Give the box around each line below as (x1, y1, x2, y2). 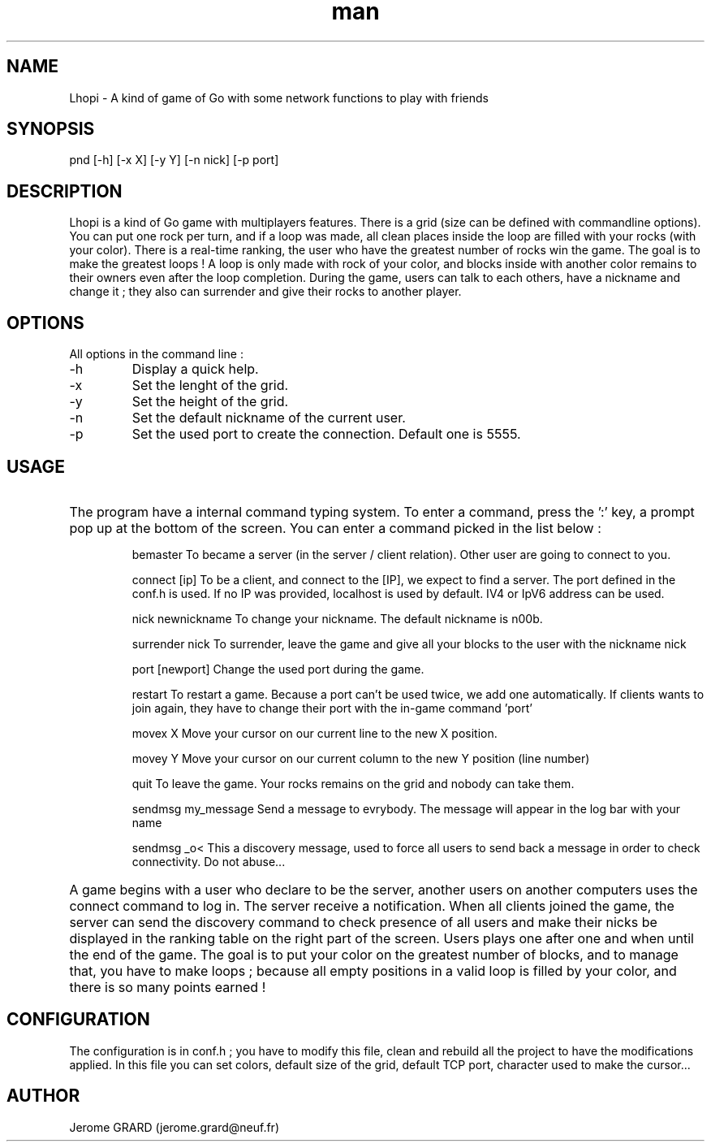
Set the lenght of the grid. (131, 377, 289, 394)
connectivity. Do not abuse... (131, 854, 286, 869)
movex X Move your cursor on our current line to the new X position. (131, 726, 498, 740)
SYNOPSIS (6, 119, 95, 140)
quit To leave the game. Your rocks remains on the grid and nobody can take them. (131, 776, 575, 791)
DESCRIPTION (6, 180, 123, 201)
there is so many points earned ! (69, 978, 266, 995)
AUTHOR (6, 1085, 80, 1107)
